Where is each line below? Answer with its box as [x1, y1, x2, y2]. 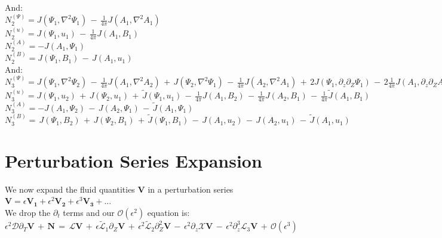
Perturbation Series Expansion [5, 148, 262, 172]
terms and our [63, 206, 115, 219]
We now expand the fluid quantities [5, 183, 135, 195]
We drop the [5, 206, 51, 219]
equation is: [147, 206, 190, 219]
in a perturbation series [148, 183, 234, 195]
